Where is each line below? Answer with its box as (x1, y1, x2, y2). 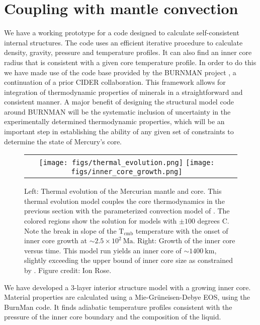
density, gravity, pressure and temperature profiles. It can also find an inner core (4, 47, 252, 58)
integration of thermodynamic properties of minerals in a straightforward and (4, 86, 243, 97)
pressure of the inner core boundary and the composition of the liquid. (4, 311, 221, 322)
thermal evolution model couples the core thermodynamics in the (24, 195, 225, 206)
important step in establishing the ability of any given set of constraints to (4, 126, 234, 137)
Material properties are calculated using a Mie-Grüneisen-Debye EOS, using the (4, 292, 250, 302)
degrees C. (197, 215, 229, 226)
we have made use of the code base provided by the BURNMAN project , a (4, 67, 236, 77)
